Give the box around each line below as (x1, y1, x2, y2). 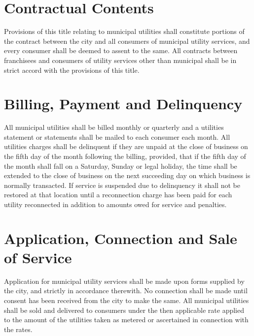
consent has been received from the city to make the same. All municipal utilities (4, 295, 249, 305)
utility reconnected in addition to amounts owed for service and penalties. (4, 199, 227, 209)
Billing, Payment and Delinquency (4, 93, 243, 114)
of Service (4, 247, 72, 267)
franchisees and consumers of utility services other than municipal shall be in (4, 55, 237, 65)
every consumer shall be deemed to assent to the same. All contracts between (4, 45, 238, 56)
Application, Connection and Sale (4, 228, 237, 248)
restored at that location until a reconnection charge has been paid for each (4, 189, 232, 200)
